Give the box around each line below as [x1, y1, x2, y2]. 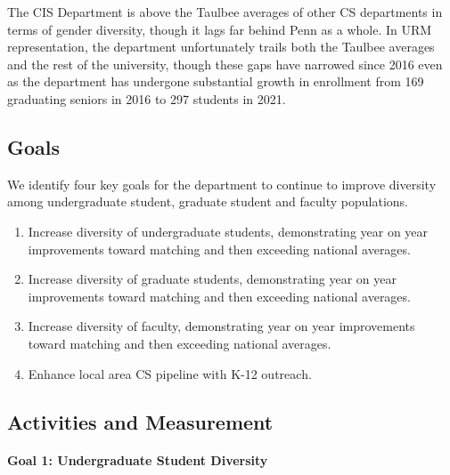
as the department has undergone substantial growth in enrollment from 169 [7, 72, 424, 91]
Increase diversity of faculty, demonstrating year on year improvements [28, 317, 415, 335]
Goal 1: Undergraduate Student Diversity [7, 451, 268, 470]
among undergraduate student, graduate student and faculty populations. [7, 192, 408, 211]
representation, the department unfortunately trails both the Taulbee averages [7, 37, 435, 56]
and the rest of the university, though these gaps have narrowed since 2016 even [7, 54, 443, 73]
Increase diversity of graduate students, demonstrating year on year [28, 270, 397, 288]
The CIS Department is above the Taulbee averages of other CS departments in [7, 3, 443, 20]
